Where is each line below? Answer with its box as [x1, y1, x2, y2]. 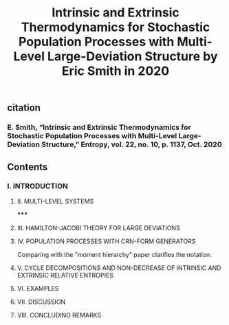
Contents [7, 161, 48, 172]
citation [7, 102, 41, 114]
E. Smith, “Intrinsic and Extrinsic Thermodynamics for [7, 122, 191, 132]
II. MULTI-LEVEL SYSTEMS [17, 197, 94, 205]
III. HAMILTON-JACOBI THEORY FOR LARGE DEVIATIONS [17, 223, 180, 232]
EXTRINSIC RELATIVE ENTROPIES [17, 271, 113, 279]
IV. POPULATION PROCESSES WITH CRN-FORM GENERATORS [17, 237, 196, 245]
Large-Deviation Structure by [47, 49, 218, 65]
